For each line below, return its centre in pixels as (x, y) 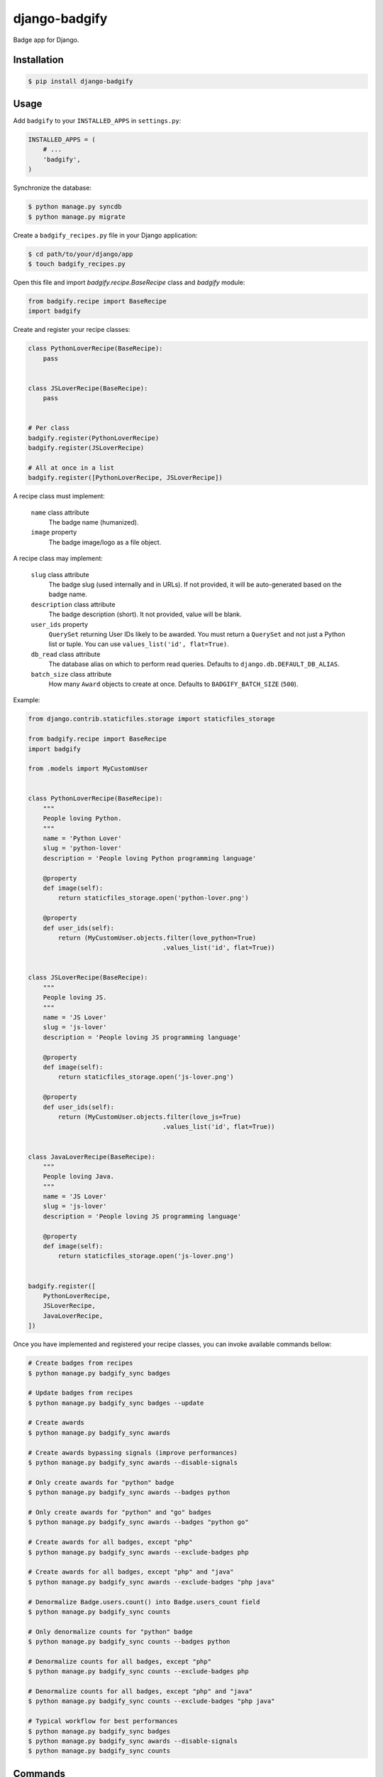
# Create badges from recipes (81, 1363)
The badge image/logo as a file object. (105, 542)
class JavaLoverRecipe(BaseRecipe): (92, 1156)
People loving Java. (79, 1177)
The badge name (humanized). (94, 522)
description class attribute (73, 604)
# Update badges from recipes (81, 1393)
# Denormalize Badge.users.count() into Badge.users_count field (144, 1602)
